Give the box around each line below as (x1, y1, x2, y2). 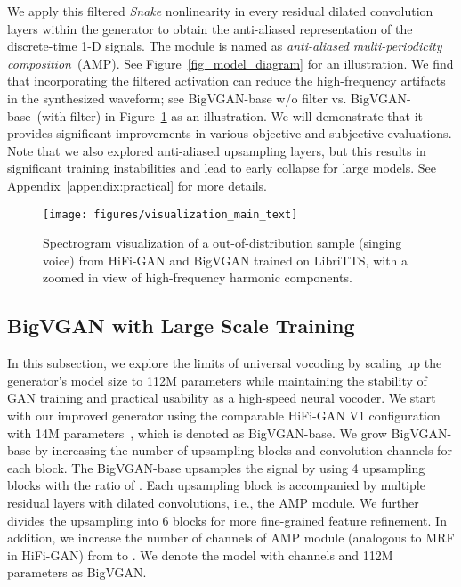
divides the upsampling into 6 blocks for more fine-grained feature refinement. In (7, 510, 447, 529)
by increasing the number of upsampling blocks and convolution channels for (35, 441, 452, 460)
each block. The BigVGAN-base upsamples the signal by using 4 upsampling (7, 458, 425, 477)
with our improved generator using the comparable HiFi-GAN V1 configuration (7, 405, 441, 424)
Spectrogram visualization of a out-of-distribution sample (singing (43, 233, 402, 252)
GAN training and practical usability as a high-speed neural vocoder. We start (7, 388, 436, 407)
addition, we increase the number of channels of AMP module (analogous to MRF (7, 528, 455, 547)
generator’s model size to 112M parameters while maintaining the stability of (7, 371, 427, 389)
